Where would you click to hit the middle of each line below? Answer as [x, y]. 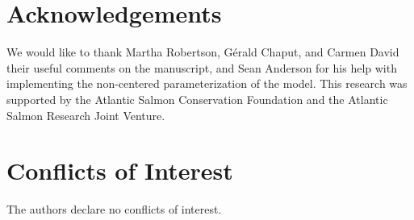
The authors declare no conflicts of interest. [114, 209]
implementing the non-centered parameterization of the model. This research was [207, 83]
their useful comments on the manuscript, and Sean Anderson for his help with [202, 67]
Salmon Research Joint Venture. [86, 115]
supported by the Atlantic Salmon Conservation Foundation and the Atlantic [197, 99]
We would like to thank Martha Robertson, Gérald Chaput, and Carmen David [203, 52]
